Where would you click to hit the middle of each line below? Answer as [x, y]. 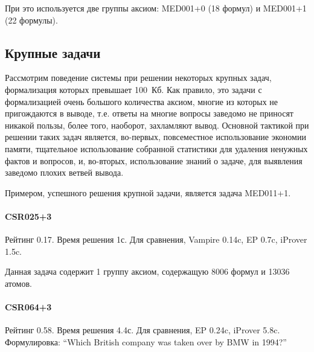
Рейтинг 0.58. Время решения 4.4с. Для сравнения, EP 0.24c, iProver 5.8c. [143, 330]
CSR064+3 [28, 307]
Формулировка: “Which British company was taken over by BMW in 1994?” [146, 341]
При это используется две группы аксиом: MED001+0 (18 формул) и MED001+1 [156, 8]
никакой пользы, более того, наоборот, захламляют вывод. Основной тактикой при [157, 125]
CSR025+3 [28, 216]
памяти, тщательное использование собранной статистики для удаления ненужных [156, 148]
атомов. [18, 283]
